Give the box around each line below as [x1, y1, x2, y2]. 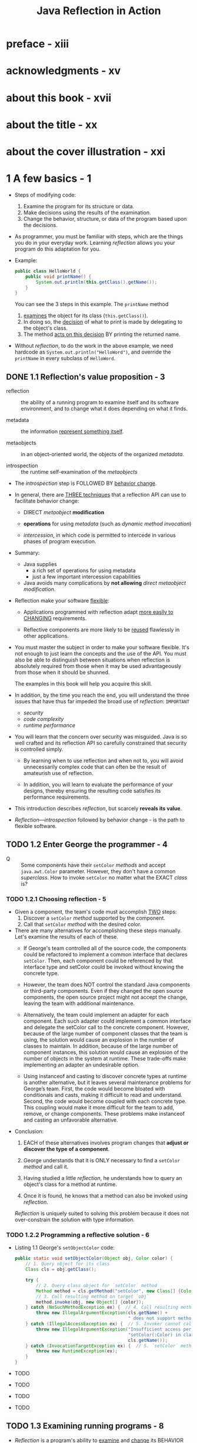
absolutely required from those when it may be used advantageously [14, 663, 182, 670]
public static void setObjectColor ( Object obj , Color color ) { [14, 1255, 173, 1262]
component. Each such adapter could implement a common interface [23, 1018, 192, 1025]
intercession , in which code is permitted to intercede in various [23, 531, 176, 539]
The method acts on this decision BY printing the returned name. [23, 331, 181, 338]
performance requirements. [23, 793, 91, 801]
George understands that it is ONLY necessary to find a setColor [23, 1157, 181, 1164]
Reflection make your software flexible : [14, 597, 110, 604]
